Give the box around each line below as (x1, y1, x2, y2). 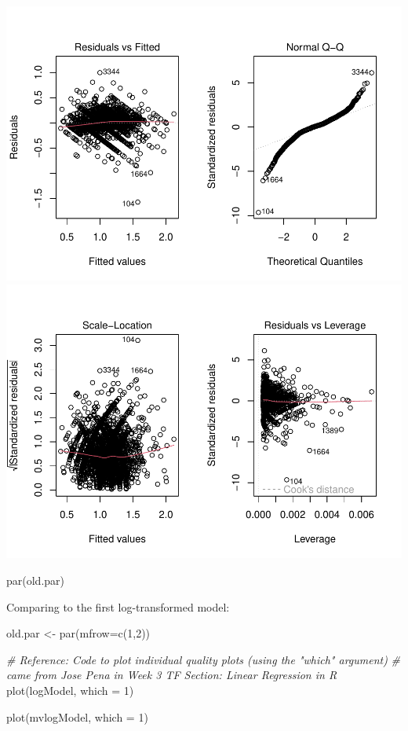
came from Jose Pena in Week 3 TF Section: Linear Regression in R (6, 667, 337, 683)
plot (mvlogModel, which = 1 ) (6, 708, 148, 725)
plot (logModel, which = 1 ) (6, 682, 134, 698)
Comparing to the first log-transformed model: (6, 598, 230, 615)
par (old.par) (6, 572, 65, 589)
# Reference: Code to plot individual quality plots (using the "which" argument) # (6, 651, 401, 667)
